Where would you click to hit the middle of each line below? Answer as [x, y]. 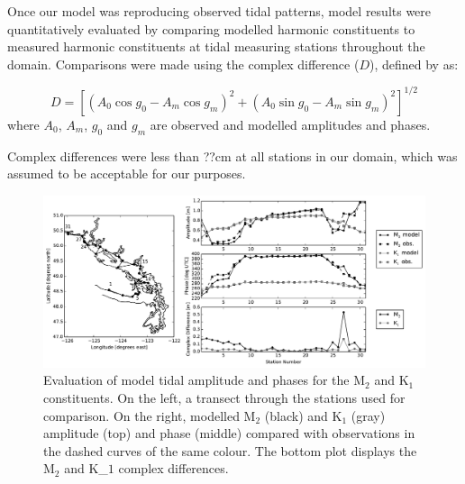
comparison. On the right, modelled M [150, 415]
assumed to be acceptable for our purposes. [127, 174]
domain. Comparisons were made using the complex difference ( [183, 64]
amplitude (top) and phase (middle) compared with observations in [229, 433]
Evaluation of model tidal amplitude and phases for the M [205, 380]
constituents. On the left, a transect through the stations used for [224, 397]
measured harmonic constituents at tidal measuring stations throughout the [216, 46]
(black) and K [303, 415]
